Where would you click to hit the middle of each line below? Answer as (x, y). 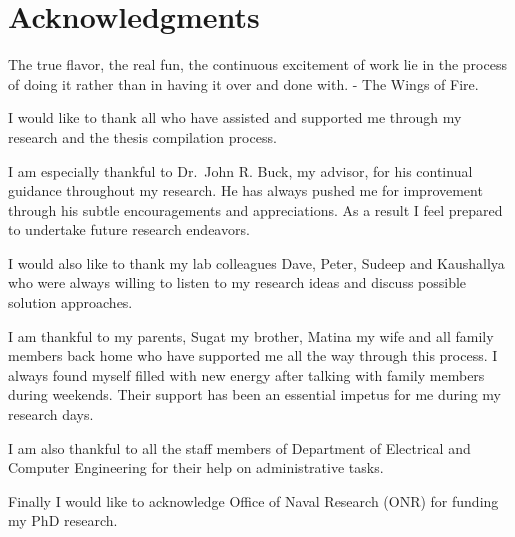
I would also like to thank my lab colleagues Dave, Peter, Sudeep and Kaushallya (256, 262)
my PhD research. (63, 520)
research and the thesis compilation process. (142, 136)
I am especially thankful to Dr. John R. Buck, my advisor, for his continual (240, 170)
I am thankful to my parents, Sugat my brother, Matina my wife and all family (251, 335)
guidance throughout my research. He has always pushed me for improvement (245, 190)
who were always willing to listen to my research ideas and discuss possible (237, 282)
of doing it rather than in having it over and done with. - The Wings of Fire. (243, 83)
